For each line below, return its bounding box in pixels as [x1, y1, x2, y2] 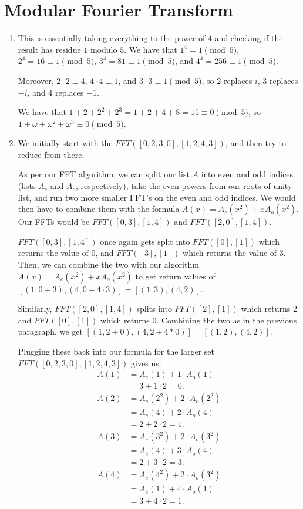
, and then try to [225, 137, 286, 149]
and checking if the [214, 32, 283, 44]
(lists [18, 180, 36, 192]
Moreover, [18, 74, 54, 86]
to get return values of [135, 269, 216, 282]
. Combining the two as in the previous [156, 314, 297, 326]
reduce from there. [18, 148, 85, 160]
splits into [136, 302, 172, 315]
